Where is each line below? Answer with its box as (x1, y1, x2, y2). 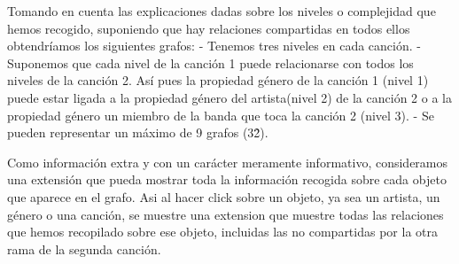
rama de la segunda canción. (7, 239, 161, 258)
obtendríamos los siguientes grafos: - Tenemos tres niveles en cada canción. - (7, 36, 421, 55)
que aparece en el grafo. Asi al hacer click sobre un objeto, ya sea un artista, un (7, 187, 440, 206)
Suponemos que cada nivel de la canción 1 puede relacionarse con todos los (7, 53, 414, 72)
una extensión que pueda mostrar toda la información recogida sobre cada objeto (7, 170, 447, 189)
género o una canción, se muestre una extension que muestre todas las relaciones (7, 205, 444, 223)
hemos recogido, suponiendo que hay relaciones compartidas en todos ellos (7, 19, 410, 37)
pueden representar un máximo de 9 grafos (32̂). (7, 123, 268, 142)
